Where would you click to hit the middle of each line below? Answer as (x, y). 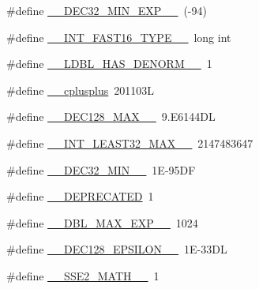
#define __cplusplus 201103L (81, 90)
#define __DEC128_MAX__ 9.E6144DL (111, 116)
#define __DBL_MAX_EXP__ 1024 (102, 222)
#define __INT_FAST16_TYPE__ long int (119, 37)
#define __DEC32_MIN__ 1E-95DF (101, 169)
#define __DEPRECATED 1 (80, 196)
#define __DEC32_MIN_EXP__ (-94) (107, 10)
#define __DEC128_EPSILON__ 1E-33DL (117, 249)
